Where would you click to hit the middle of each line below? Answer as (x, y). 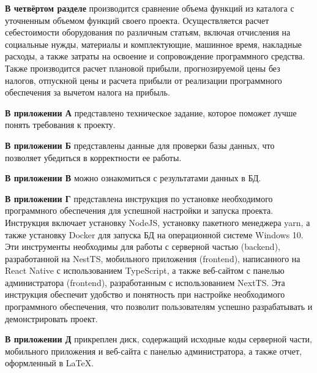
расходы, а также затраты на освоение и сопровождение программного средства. (155, 56)
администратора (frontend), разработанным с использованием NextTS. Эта (145, 282)
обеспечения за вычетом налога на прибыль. (88, 92)
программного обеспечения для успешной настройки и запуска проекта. (139, 210)
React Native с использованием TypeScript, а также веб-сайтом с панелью (145, 270)
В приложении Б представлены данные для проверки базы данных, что (140, 145)
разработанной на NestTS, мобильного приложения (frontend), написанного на (153, 258)
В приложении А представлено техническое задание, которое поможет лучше (151, 112)
